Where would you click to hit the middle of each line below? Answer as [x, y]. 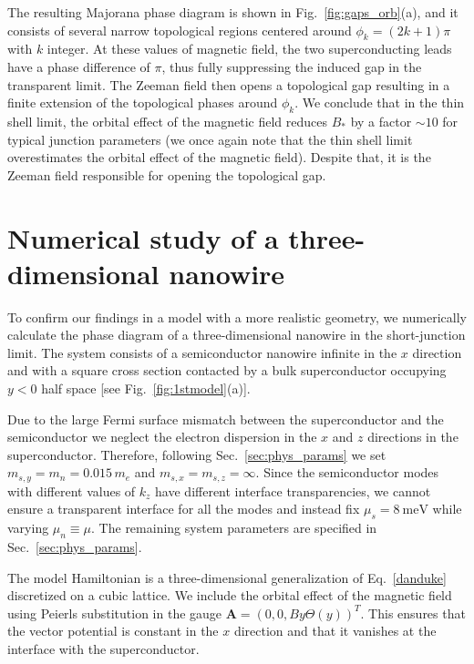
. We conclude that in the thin [380, 102]
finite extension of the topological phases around [143, 102]
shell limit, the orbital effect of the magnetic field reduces [167, 121]
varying [28, 528]
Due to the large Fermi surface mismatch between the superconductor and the [226, 419]
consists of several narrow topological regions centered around [180, 30]
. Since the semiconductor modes [347, 472]
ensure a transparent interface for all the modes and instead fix [184, 509]
